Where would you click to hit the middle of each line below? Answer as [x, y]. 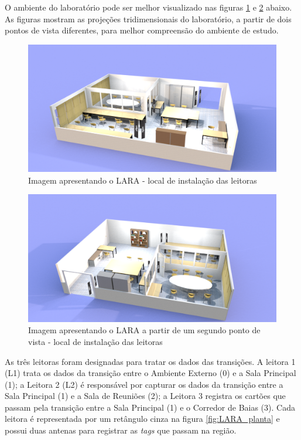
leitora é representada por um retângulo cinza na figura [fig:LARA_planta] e [142, 419]
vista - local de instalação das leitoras [95, 341]
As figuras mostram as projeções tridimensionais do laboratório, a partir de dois [148, 18]
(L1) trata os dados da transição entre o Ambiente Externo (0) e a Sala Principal [150, 373]
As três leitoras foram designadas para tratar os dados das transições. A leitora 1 [150, 361]
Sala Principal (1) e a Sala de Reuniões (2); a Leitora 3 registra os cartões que [145, 396]
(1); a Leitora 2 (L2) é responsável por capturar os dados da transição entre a [144, 384]
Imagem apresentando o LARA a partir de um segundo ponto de [144, 330]
